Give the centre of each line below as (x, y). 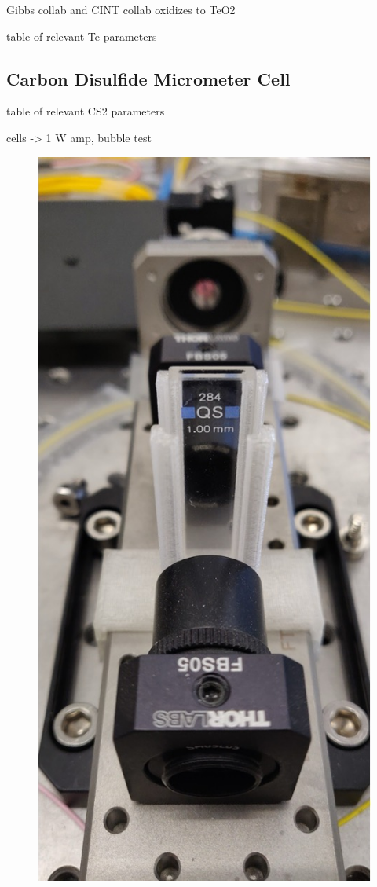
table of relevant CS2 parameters (86, 111)
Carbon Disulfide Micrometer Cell (148, 78)
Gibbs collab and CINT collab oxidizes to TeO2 (121, 9)
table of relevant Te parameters (82, 36)
